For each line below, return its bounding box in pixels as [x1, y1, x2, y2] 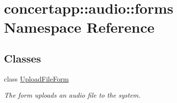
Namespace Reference [4, 17, 154, 37]
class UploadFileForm [4, 73, 69, 83]
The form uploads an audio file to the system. [4, 90, 141, 100]
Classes [4, 50, 41, 65]
